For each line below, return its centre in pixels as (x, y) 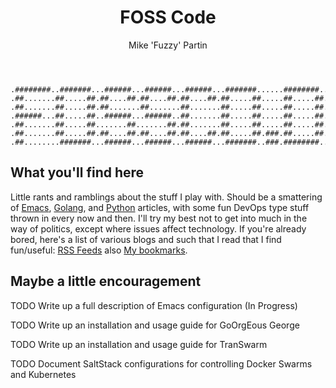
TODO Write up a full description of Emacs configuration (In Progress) (154, 305)
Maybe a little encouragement (106, 281)
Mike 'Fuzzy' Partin (168, 45)
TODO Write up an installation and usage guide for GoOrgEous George (155, 325)
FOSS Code (168, 17)
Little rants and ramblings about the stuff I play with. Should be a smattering (166, 197)
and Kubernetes (43, 374)
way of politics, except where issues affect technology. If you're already (158, 228)
